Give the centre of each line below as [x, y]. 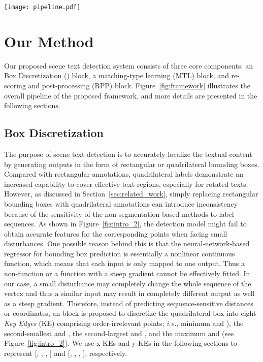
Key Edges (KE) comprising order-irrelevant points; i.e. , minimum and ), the [124, 323]
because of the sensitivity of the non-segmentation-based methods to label [119, 213]
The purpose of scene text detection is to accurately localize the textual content [128, 154]
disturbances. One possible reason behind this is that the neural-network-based [127, 243]
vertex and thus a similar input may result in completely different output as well [129, 293]
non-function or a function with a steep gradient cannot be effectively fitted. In [127, 273]
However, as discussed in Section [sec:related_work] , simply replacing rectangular [131, 194]
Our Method [49, 41]
